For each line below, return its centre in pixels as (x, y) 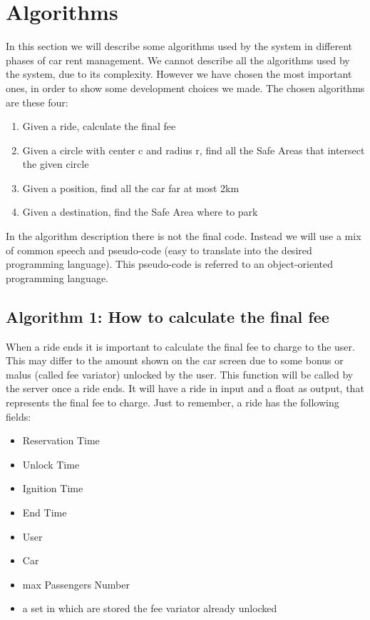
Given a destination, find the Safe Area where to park (140, 212)
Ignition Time (53, 488)
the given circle (56, 164)
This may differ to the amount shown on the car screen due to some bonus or (175, 360)
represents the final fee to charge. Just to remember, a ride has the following (173, 402)
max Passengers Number (76, 584)
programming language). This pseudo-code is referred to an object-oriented (169, 264)
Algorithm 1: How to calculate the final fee (168, 316)
